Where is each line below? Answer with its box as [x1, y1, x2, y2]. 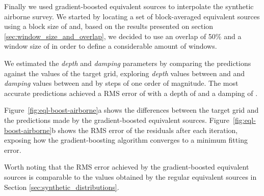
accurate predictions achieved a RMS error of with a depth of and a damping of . [4, 87, 258, 98]
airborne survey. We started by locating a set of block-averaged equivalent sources [4, 11, 260, 21]
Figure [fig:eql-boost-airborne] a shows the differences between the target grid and [4, 105, 259, 115]
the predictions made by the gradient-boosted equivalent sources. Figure [4, 114, 230, 125]
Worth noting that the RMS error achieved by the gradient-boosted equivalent [4, 161, 249, 172]
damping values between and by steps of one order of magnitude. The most [4, 78, 239, 88]
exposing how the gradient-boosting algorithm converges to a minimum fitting [4, 135, 248, 145]
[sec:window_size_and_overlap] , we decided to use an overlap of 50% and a [4, 30, 242, 41]
